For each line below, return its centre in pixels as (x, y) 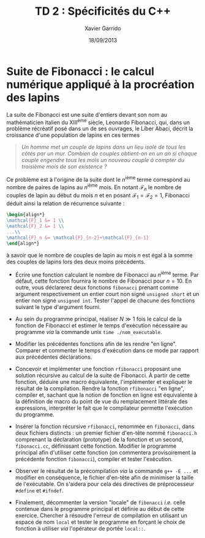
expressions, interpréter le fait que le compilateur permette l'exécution (104, 408)
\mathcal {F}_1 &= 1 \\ (35, 220)
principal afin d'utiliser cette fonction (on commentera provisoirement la (106, 453)
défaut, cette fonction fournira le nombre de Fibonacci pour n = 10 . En (103, 281)
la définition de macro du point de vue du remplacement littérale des (101, 402)
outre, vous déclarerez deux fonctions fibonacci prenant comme (97, 287)
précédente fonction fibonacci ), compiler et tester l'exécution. (94, 459)
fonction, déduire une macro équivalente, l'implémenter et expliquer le (104, 382)
